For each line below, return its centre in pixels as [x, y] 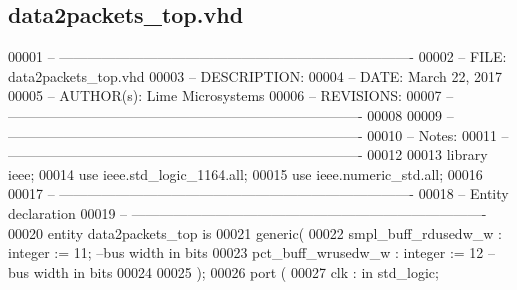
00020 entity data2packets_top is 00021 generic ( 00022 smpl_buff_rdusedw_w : [255, 232]
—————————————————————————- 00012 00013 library [248, 154]
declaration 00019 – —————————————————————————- [247, 212]
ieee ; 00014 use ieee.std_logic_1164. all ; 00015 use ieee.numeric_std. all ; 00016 [245, 173]
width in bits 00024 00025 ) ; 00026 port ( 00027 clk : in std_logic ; [236, 271]
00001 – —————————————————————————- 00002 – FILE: [257, 56]
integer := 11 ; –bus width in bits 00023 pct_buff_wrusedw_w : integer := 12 [246, 252]
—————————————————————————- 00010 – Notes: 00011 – [258, 134]
